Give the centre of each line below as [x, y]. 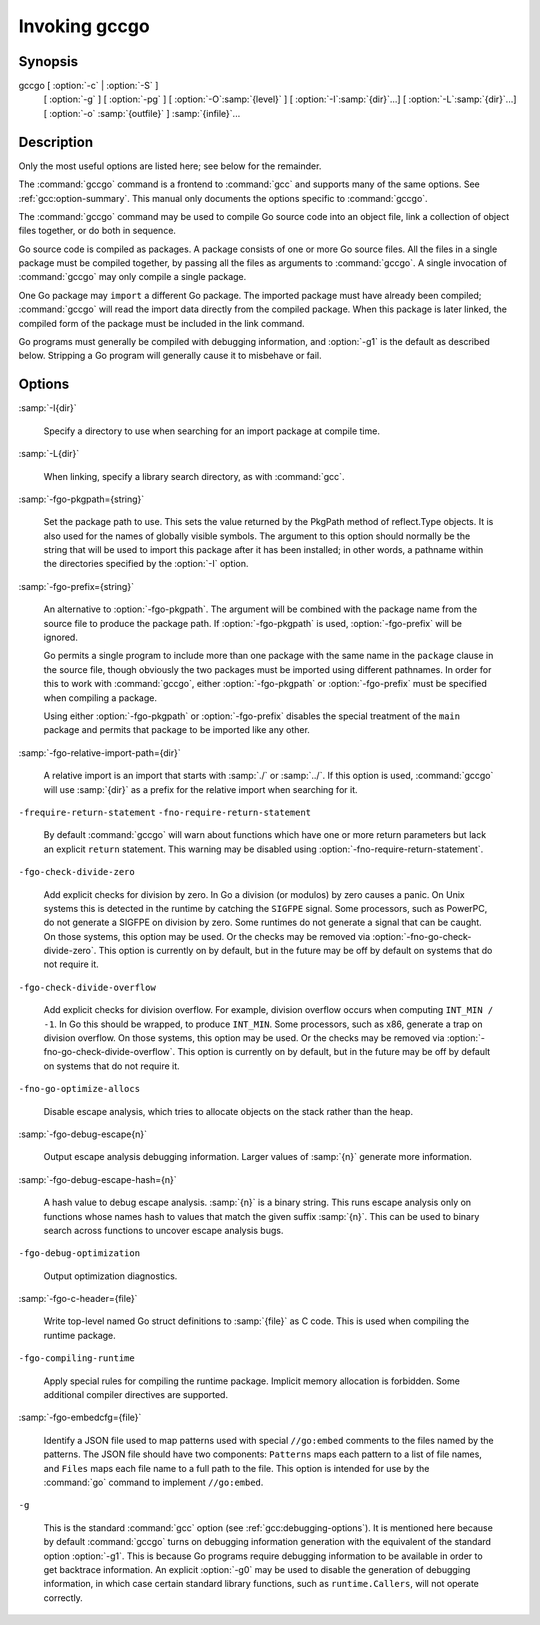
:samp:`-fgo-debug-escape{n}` [82, 1134]
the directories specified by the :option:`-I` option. [146, 564]
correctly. [63, 1597]
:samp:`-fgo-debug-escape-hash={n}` [97, 1179]
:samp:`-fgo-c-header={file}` [78, 1299]
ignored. [61, 637]
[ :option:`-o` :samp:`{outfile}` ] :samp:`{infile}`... [142, 113]
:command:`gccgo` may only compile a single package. [132, 277]
